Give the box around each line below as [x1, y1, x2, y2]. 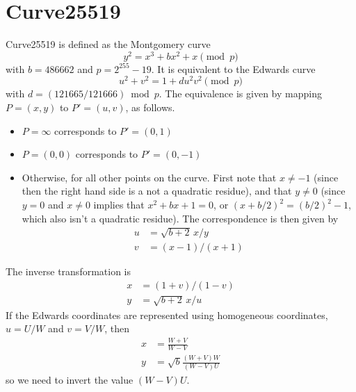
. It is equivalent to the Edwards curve [151, 61, 316, 76]
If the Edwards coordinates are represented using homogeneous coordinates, [6, 307, 328, 322]
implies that [93, 197, 145, 212]
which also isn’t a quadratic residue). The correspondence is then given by [22, 211, 339, 225]
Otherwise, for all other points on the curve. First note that [22, 170, 277, 184]
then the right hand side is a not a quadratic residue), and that [22, 183, 292, 198]
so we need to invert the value [6, 372, 133, 386]
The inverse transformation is [6, 264, 131, 279]
